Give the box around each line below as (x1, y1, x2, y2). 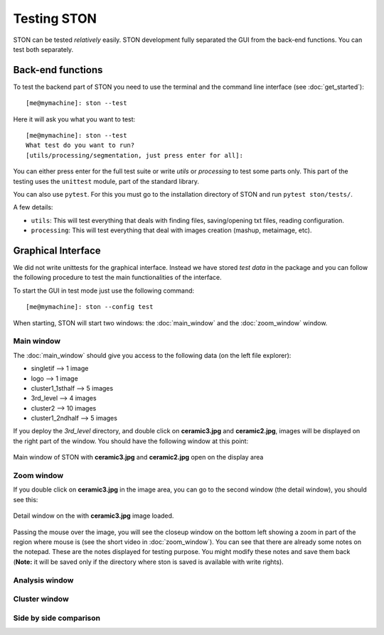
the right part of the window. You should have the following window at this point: (13, 437, 249, 445)
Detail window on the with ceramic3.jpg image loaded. (13, 511, 174, 520)
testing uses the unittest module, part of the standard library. (13, 177, 199, 185)
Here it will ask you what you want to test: (13, 114, 136, 124)
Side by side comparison (13, 613, 101, 623)
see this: (13, 495, 38, 504)
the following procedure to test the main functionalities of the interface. (13, 273, 222, 282)
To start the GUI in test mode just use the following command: (13, 286, 195, 295)
